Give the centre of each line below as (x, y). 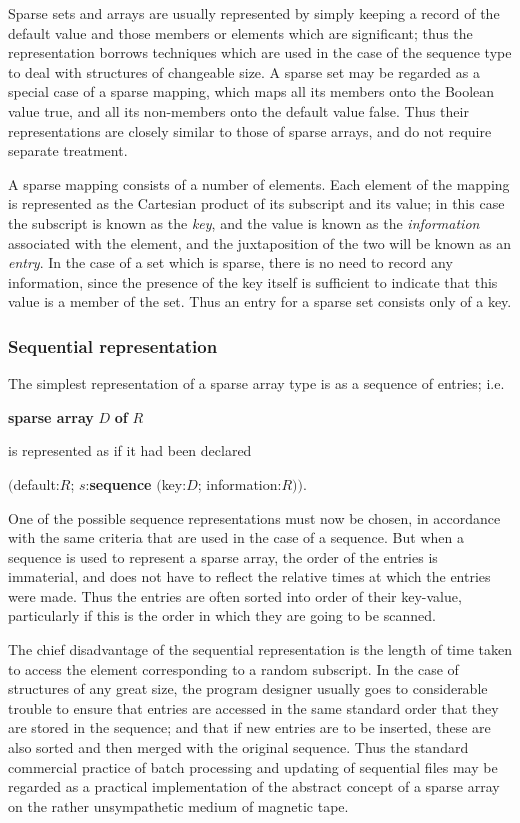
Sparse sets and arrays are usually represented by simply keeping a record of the (254, 13)
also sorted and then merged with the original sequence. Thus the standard (238, 747)
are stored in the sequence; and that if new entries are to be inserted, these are (249, 727)
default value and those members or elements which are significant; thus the (240, 32)
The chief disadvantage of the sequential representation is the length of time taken (260, 649)
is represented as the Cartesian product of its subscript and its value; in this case (256, 203)
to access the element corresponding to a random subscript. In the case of (233, 668)
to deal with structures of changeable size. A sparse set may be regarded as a (244, 71)
